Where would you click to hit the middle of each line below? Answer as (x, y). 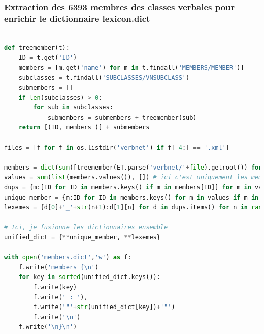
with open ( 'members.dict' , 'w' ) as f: (68, 257)
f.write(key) (55, 287)
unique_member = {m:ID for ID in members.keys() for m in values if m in (131, 197)
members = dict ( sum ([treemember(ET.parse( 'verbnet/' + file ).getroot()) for (133, 167)
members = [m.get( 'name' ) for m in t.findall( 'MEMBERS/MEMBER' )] (131, 67)
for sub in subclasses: (73, 108)
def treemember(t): (37, 48)
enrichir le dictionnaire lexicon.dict (77, 18)
